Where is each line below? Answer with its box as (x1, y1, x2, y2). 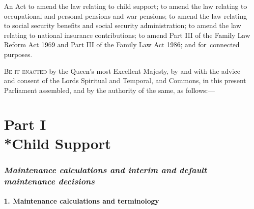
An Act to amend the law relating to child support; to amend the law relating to (4, 1, 247, 11)
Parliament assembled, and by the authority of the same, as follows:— (4, 85, 215, 95)
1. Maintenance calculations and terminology (4, 196, 159, 206)
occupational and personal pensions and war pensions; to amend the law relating (4, 10, 247, 21)
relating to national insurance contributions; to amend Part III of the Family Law (4, 30, 251, 40)
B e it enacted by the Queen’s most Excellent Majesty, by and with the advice (4, 65, 240, 76)
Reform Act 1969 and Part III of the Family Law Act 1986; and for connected (4, 39, 240, 50)
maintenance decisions (4, 175, 95, 187)
